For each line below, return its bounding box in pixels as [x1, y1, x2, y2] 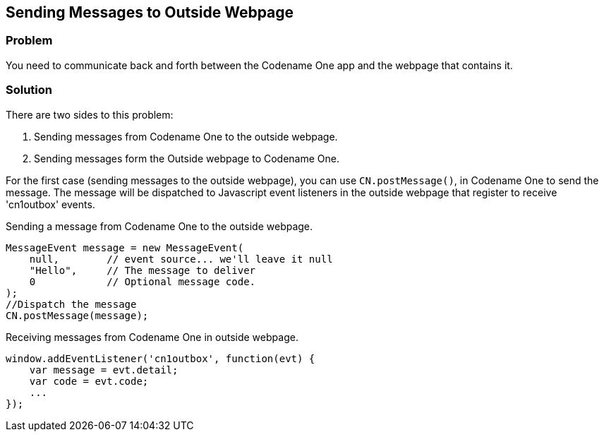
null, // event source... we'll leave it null [29, 253, 333, 265]
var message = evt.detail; [29, 364, 179, 376]
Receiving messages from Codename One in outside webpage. [6, 330, 298, 343]
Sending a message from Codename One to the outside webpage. [6, 220, 313, 232]
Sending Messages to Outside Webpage [6, 4, 294, 21]
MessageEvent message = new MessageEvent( [6, 241, 244, 253]
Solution [6, 83, 53, 97]
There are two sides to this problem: [6, 108, 174, 121]
